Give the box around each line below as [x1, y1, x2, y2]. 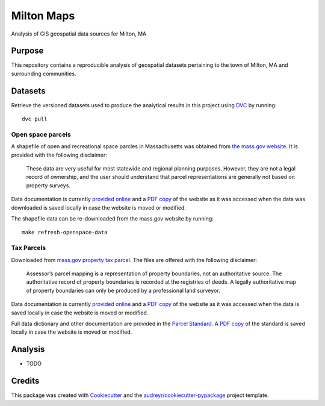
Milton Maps [11, 9, 75, 22]
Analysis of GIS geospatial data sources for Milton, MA [11, 30, 147, 37]
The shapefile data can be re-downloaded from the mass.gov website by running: [11, 215, 214, 222]
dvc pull [22, 116, 48, 123]
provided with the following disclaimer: [11, 151, 108, 158]
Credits [11, 376, 40, 386]
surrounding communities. [11, 70, 76, 77]
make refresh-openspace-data [22, 229, 108, 236]
